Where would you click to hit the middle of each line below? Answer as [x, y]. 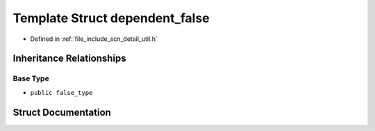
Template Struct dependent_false [111, 18]
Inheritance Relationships [69, 59]
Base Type [31, 78]
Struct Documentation [62, 112]
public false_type [61, 93]
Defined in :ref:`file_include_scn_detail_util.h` [94, 39]
